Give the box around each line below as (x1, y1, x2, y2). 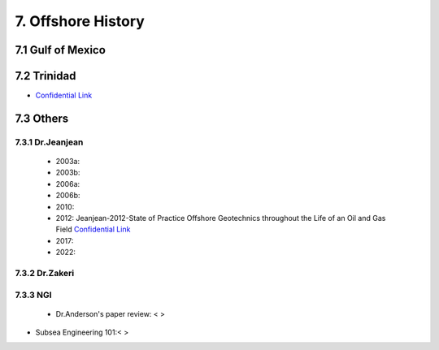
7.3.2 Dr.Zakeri (15, 267, 75, 279)
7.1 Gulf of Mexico (15, 43, 106, 57)
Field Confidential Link (55, 224, 131, 235)
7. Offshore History (15, 12, 146, 30)
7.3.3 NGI (15, 289, 52, 300)
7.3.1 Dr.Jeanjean (15, 136, 84, 148)
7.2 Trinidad (15, 69, 76, 83)
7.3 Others (15, 111, 69, 125)
